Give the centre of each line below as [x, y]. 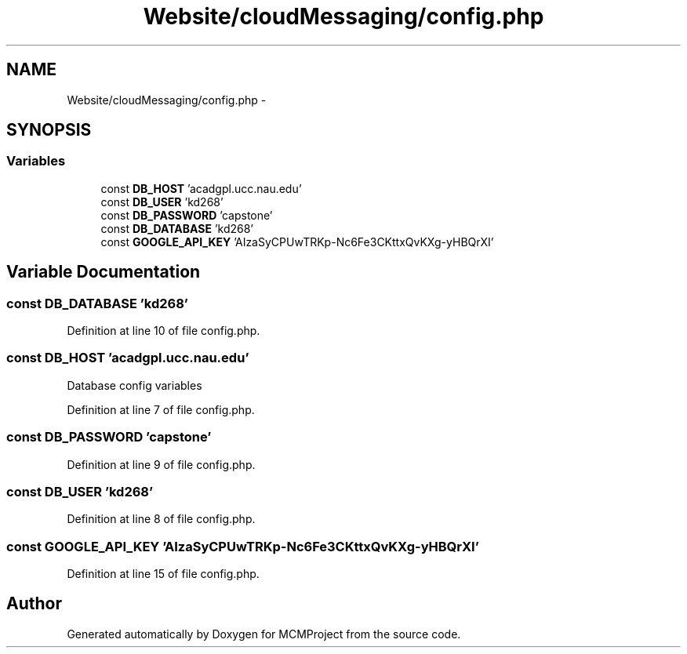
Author [34, 604]
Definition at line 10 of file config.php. [164, 331]
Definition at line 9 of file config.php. [161, 464]
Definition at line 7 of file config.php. [161, 409]
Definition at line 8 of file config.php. [161, 519]
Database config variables [134, 385]
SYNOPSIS [49, 130]
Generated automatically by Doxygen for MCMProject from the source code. [264, 634]
